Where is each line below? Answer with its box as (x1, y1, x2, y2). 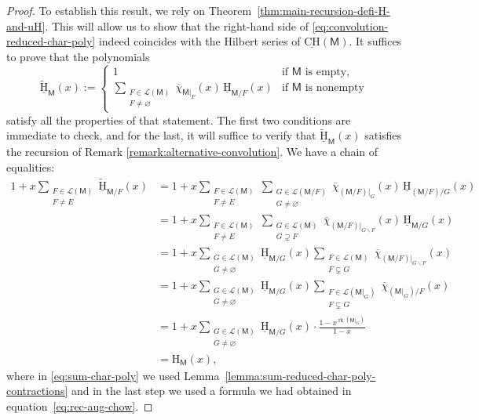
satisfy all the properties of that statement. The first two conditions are (6, 111, 351, 128)
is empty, (305, 66, 350, 78)
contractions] (6, 382, 68, 399)
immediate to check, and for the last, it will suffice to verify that (6, 127, 316, 143)
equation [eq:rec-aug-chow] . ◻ (6, 397, 153, 414)
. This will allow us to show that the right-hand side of (45, 17, 309, 34)
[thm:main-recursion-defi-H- (257, 2, 390, 18)
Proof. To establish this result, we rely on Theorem (6, 2, 252, 18)
